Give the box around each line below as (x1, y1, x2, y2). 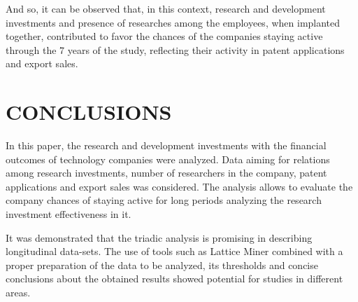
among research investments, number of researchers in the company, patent (6, 165, 327, 180)
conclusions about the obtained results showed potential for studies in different (6, 271, 343, 286)
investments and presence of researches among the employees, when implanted (6, 15, 341, 29)
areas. (6, 285, 31, 300)
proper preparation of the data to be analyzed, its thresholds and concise (6, 257, 318, 272)
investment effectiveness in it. (6, 207, 131, 221)
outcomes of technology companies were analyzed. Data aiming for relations (6, 151, 330, 166)
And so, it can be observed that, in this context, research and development (6, 1, 326, 15)
